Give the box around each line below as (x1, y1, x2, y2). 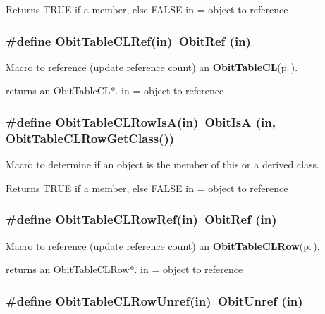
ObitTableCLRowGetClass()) (6, 129, 175, 146)
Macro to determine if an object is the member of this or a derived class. (6, 157, 319, 172)
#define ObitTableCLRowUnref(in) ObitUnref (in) (6, 291, 303, 309)
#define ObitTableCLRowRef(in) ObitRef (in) (6, 211, 277, 228)
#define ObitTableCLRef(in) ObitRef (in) (6, 32, 251, 49)
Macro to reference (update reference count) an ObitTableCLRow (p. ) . (6, 238, 320, 253)
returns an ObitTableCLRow (6, 262, 130, 277)
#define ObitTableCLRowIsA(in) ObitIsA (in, (6, 113, 276, 130)
